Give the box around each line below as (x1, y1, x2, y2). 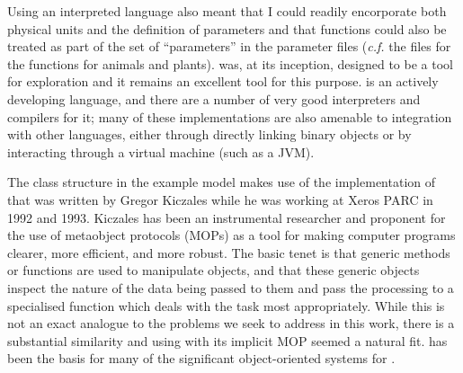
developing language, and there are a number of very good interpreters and (7, 89, 421, 108)
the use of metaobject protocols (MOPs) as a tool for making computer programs (7, 226, 456, 244)
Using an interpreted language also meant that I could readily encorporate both (7, 2, 447, 20)
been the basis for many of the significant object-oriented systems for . (7, 349, 396, 368)
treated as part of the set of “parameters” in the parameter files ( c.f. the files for (7, 37, 451, 56)
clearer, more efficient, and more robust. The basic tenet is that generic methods (7, 243, 450, 262)
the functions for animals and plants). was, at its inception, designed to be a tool (7, 54, 453, 73)
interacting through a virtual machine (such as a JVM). (7, 142, 315, 161)
